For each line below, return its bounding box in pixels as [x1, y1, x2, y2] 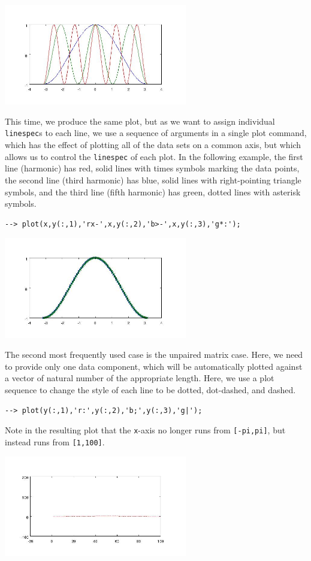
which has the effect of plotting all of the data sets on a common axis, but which [5, 138, 301, 151]
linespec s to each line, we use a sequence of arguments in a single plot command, [5, 126, 307, 139]
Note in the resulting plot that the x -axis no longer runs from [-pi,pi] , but [5, 424, 286, 436]
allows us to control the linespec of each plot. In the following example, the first [5, 150, 303, 162]
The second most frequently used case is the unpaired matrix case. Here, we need [5, 348, 303, 361]
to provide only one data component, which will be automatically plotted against [5, 360, 303, 372]
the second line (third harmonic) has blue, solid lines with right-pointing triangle [5, 173, 301, 186]
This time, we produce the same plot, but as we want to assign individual [5, 114, 275, 127]
